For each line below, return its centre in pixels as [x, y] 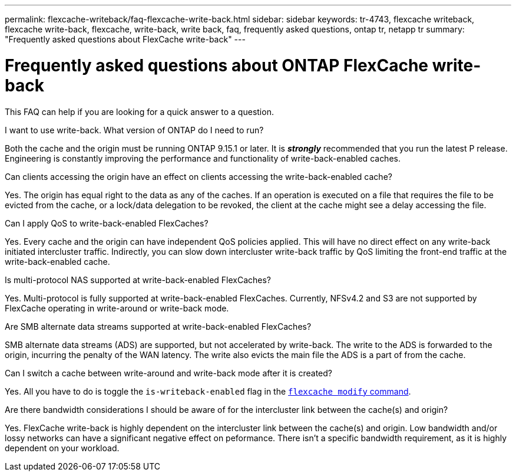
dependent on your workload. [62, 448]
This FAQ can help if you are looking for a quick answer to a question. [139, 111]
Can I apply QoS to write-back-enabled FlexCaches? [107, 223]
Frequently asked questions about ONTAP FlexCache [217, 65]
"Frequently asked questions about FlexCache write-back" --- [125, 39]
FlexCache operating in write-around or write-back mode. [117, 308]
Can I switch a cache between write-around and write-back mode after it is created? [168, 373]
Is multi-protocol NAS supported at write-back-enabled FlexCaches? [138, 280]
